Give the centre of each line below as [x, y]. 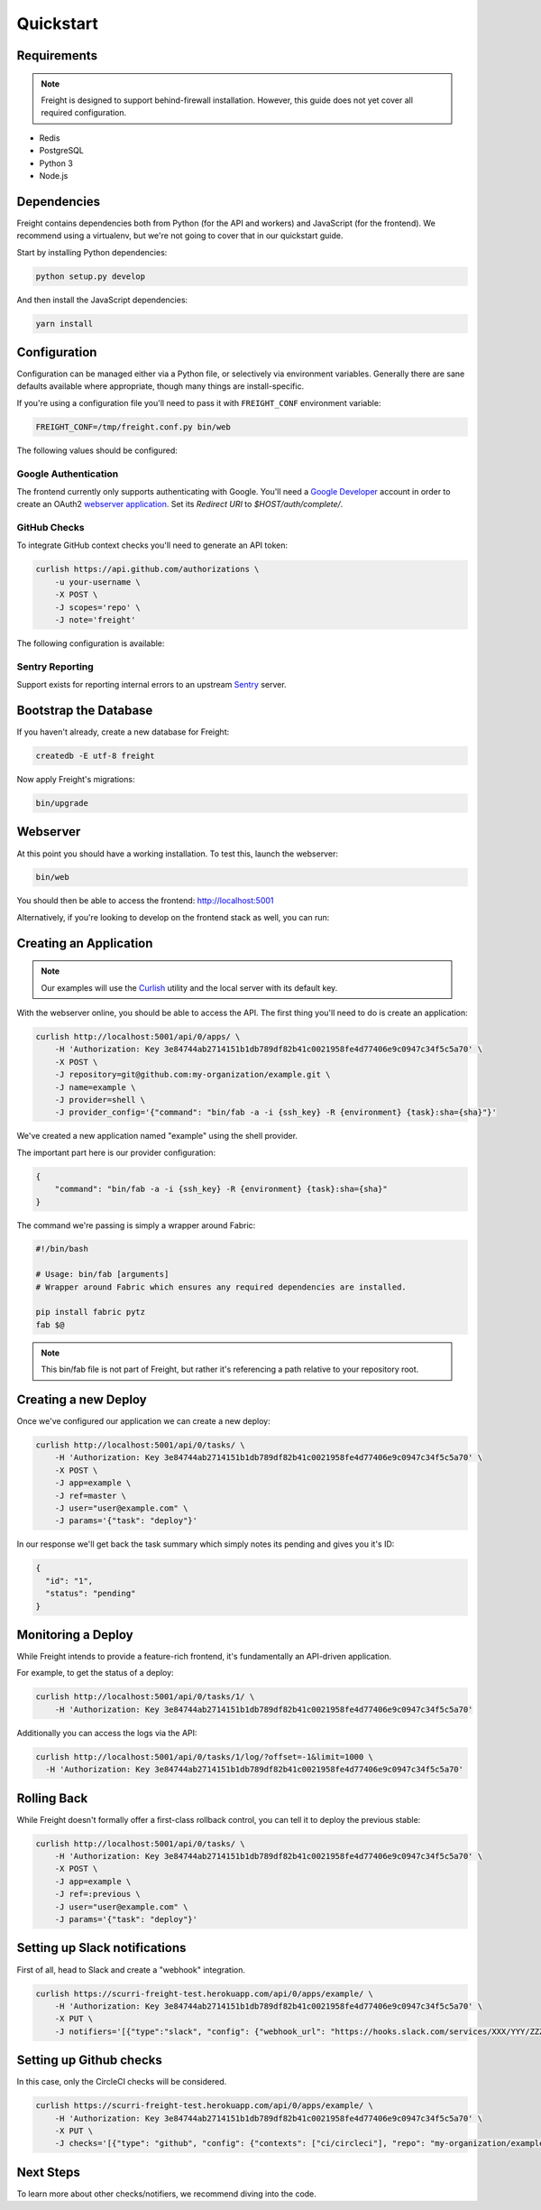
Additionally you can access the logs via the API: [107, 1733]
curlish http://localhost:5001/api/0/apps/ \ [138, 1037]
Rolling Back [52, 1798]
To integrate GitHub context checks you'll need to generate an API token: [152, 545]
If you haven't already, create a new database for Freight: [123, 732]
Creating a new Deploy [82, 1400]
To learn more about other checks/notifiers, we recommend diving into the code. [167, 2194]
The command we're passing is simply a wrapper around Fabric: [136, 1225]
